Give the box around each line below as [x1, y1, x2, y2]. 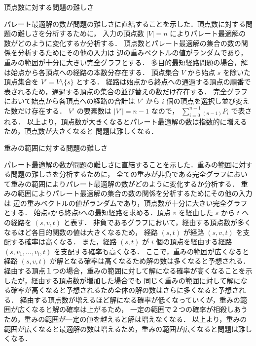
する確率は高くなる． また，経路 [10, 236, 117, 247]
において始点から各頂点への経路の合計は [4, 96, 135, 106]
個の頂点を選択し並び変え [166, 96, 250, 106]
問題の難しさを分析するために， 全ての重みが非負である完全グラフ [10, 169, 227, 179]
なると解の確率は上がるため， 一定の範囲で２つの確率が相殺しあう [31, 304, 248, 314]
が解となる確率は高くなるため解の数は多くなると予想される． [49, 256, 250, 266]
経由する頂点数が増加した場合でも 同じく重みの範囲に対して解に [31, 275, 241, 285]
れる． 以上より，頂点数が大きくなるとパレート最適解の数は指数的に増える [4, 116, 247, 126]
